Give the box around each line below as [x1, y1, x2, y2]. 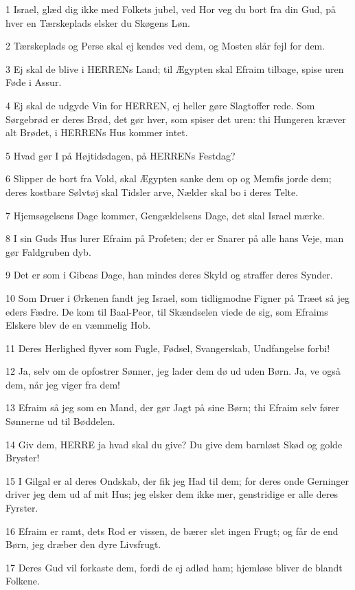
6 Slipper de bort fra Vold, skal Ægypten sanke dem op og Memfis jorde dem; [5, 171, 332, 186]
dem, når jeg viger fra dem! [5, 377, 120, 391]
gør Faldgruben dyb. [5, 244, 91, 259]
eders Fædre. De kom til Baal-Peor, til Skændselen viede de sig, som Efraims [5, 304, 328, 318]
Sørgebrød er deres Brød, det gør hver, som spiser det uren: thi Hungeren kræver [5, 111, 346, 126]
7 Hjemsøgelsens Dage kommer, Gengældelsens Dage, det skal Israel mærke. [5, 208, 325, 222]
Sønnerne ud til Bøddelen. [5, 414, 115, 428]
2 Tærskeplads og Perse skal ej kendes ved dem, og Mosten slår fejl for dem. [5, 39, 325, 53]
